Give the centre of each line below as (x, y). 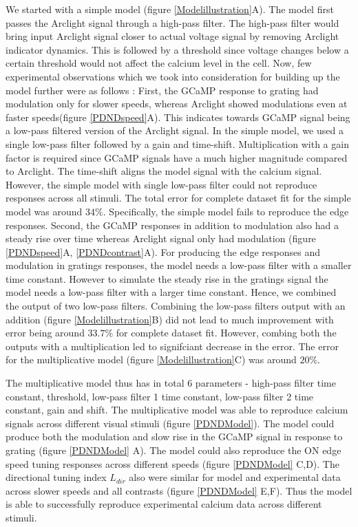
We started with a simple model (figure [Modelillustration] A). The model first (170, 9)
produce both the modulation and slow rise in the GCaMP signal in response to (174, 437)
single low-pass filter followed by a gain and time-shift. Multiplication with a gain (177, 143)
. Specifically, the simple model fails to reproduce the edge (226, 211)
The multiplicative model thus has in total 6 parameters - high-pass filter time (171, 383)
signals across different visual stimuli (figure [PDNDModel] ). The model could (170, 423)
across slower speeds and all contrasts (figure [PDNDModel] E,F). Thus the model (179, 490)
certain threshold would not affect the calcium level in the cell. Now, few (159, 63)
